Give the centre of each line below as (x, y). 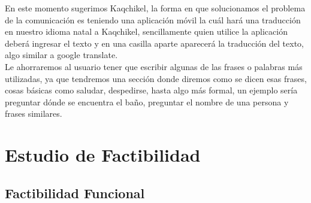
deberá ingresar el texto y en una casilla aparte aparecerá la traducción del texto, (154, 43)
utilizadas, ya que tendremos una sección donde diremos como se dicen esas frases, (156, 78)
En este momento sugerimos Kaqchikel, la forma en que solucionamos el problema (155, 8)
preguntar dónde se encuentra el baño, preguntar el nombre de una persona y (147, 101)
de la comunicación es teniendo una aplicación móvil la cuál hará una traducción (153, 19)
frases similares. (34, 113)
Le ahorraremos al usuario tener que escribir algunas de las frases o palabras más (154, 66)
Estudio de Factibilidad (103, 155)
